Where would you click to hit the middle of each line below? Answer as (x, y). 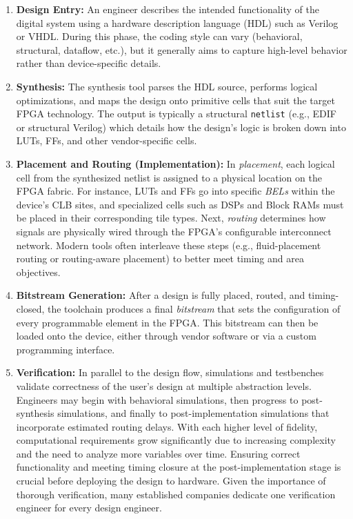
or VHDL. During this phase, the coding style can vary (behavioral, (159, 36)
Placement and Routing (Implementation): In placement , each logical (175, 164)
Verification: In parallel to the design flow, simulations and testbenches (170, 372)
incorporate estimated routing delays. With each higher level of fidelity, (167, 426)
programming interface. (65, 349)
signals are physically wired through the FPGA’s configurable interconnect (174, 231)
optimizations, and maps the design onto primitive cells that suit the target (175, 100)
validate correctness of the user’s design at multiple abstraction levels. (164, 385)
